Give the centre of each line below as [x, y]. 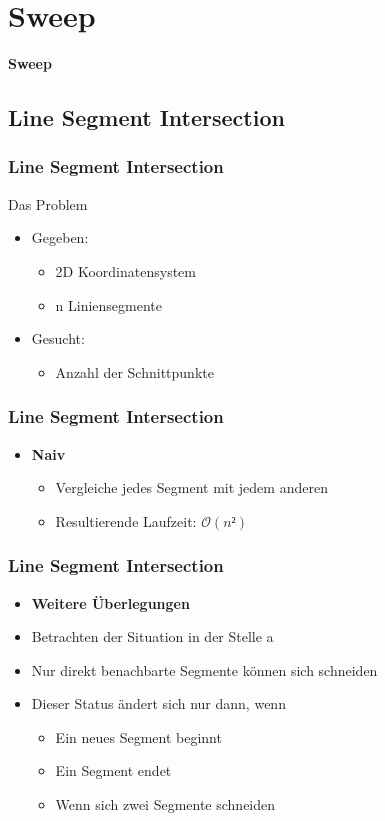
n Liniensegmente [109, 304]
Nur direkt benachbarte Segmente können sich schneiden [204, 669]
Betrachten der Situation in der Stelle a [152, 636]
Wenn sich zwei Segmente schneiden [165, 804]
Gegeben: [60, 237]
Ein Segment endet [113, 770]
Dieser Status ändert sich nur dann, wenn [158, 703]
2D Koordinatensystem [125, 270]
